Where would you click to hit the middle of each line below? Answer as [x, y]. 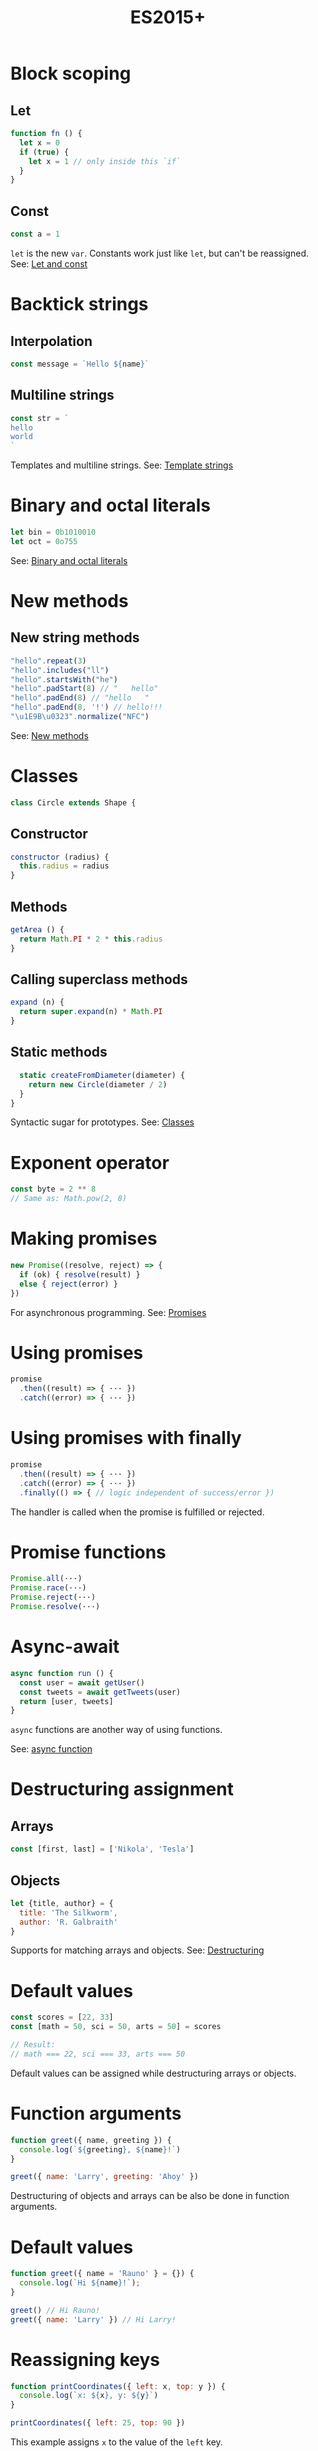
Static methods [59, 1052]
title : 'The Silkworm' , [68, 1912]
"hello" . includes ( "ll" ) [60, 670]
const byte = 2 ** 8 [53, 1189]
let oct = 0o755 [44, 541]
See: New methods [49, 735]
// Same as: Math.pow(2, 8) [69, 1199]
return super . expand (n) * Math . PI [91, 1012]
